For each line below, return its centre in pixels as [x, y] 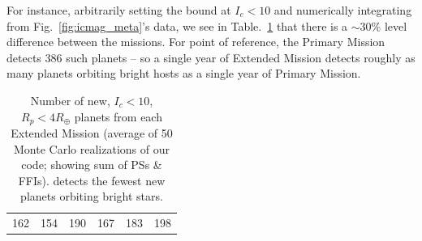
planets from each [118, 116]
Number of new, [70, 100]
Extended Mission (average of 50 [92, 133]
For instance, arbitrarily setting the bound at [119, 10]
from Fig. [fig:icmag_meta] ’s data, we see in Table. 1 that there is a [177, 25]
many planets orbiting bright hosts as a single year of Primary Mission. [184, 73]
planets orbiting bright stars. [92, 196]
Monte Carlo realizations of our [92, 148]
